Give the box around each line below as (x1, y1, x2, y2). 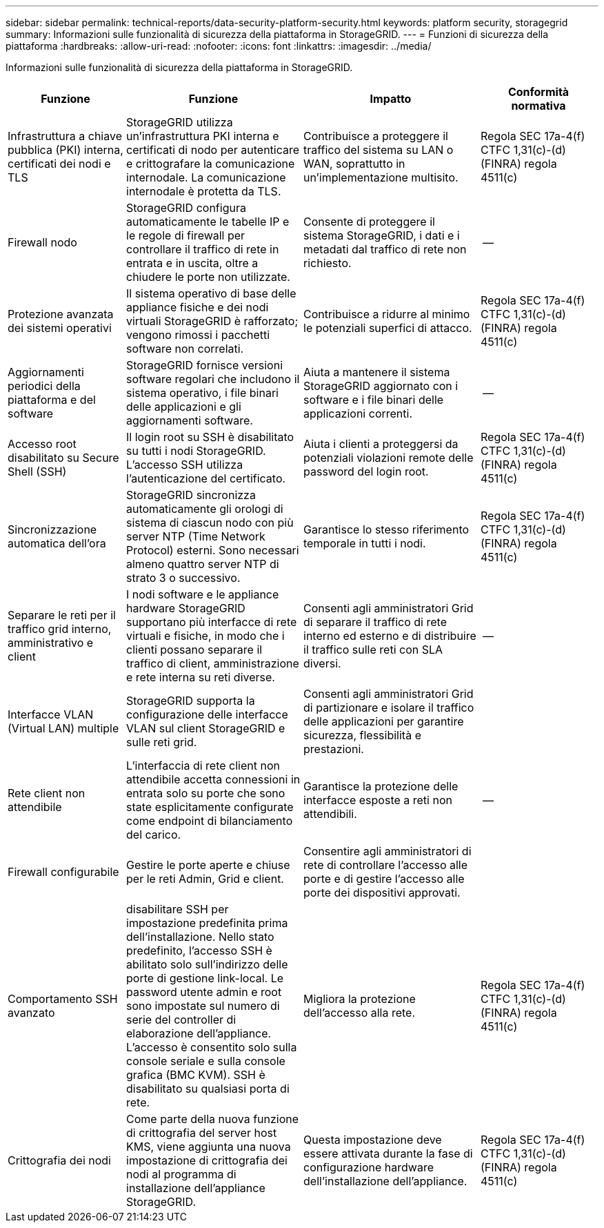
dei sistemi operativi (8, 321, 112, 335)
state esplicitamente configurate (126, 800, 294, 814)
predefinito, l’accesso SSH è (126, 944, 272, 957)
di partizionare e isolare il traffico (303, 701, 474, 714)
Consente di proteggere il (303, 215, 435, 228)
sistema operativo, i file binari (126, 386, 279, 400)
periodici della (8, 379, 81, 393)
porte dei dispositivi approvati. (303, 886, 461, 899)
